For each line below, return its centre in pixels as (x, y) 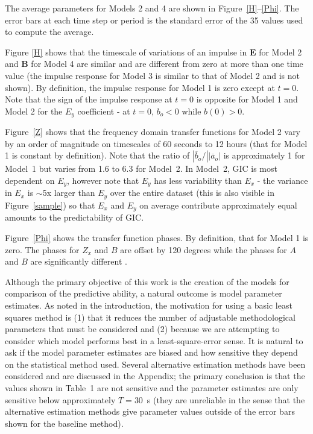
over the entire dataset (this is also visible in (192, 193)
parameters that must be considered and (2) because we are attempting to (142, 329)
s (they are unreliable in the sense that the (226, 399)
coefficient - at (104, 111)
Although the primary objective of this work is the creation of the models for (147, 281)
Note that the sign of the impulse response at (89, 99)
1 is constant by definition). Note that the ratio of (97, 155)
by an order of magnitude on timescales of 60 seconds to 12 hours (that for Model (156, 143)
